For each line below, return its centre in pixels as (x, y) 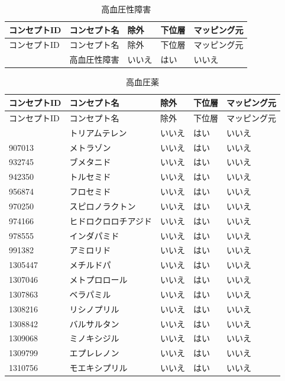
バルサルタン (94, 323)
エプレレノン (94, 353)
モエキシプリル (98, 368)
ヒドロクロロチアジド (111, 220)
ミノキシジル (94, 338)
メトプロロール (98, 280)
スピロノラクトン (103, 206)
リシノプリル (94, 309)
